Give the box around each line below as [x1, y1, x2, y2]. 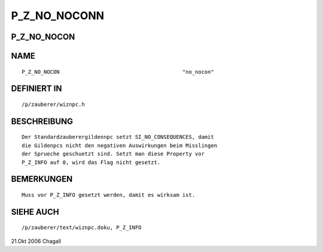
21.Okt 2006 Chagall [11, 237, 61, 245]
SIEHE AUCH [11, 207, 59, 217]
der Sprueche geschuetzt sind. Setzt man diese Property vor [22, 150, 205, 157]
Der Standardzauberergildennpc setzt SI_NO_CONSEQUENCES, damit [22, 133, 215, 141]
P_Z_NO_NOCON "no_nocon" [22, 68, 215, 75]
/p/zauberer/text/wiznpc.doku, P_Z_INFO [22, 224, 142, 231]
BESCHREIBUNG [11, 116, 74, 126]
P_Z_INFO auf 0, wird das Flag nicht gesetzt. [22, 159, 161, 166]
